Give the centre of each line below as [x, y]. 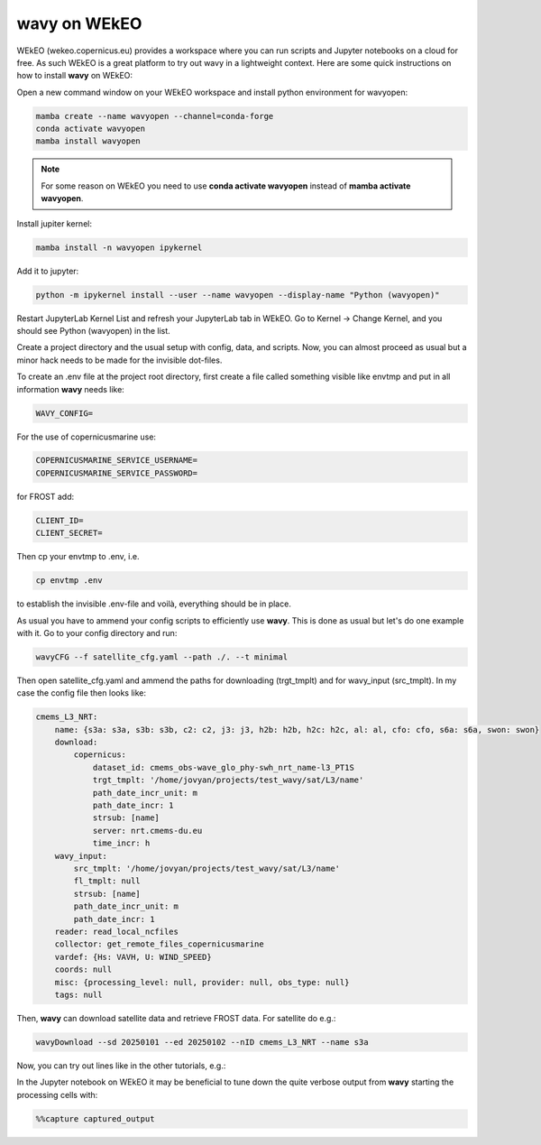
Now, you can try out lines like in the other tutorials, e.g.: [121, 1066]
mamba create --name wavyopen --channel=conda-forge [155, 116]
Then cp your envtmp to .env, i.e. [78, 557]
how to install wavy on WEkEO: [75, 76]
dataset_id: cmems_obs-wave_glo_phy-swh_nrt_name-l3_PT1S [224, 767]
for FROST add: [46, 496]
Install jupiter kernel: [54, 223]
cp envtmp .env [69, 581]
